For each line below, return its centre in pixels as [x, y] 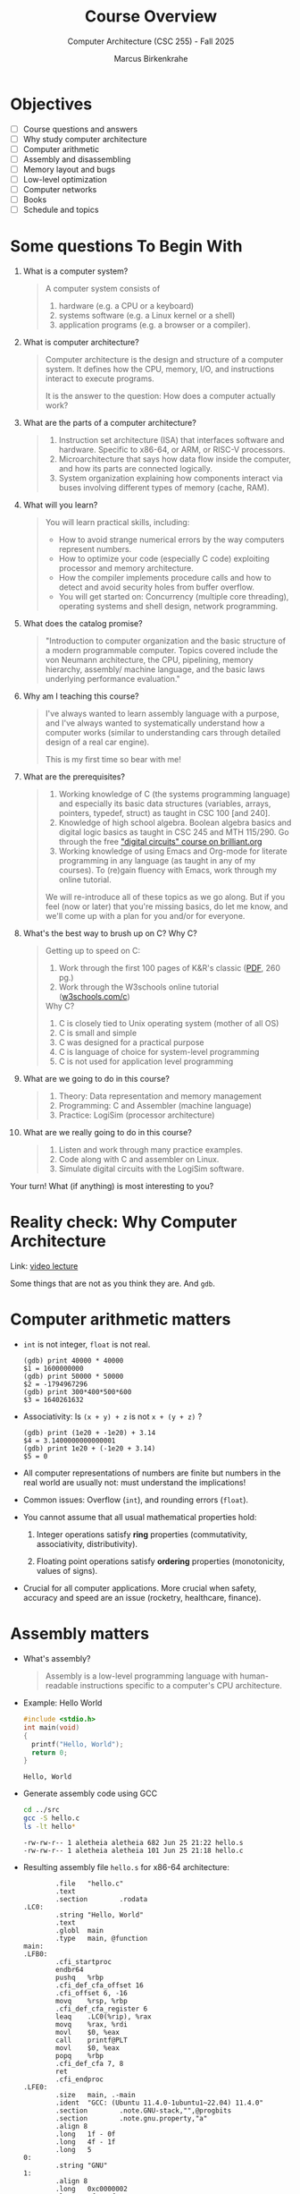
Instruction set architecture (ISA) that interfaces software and [171, 440]
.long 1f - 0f [86, 2134]
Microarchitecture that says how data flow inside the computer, [175, 459]
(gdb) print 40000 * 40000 [73, 1361]
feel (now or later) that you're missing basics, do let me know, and [167, 906]
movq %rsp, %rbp [92, 2001]
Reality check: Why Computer [124, 1222]
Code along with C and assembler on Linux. [139, 1160]
